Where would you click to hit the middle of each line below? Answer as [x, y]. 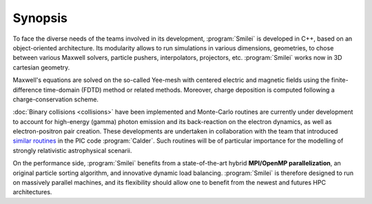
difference [28, 90]
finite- [340, 80]
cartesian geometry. [41, 67]
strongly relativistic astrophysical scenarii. [72, 150]
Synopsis [40, 18]
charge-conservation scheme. [56, 99]
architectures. [32, 192]
